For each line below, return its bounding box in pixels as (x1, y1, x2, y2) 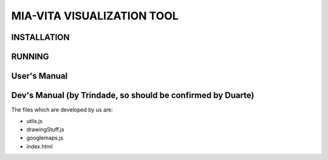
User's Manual (11, 71, 68, 81)
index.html (26, 142, 53, 150)
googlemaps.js (26, 134, 64, 142)
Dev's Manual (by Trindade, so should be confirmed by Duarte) (11, 90, 255, 101)
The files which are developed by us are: (11, 106, 114, 113)
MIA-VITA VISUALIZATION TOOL (11, 9, 179, 22)
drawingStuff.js (26, 125, 65, 133)
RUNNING (11, 52, 49, 62)
